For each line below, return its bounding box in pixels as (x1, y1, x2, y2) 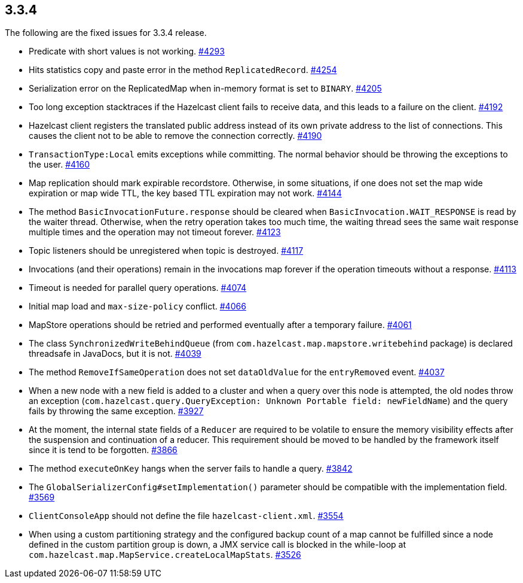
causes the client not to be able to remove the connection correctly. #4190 (29, 130, 322, 141)
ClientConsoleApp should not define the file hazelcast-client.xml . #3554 (29, 511, 344, 521)
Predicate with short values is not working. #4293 (29, 46, 225, 57)
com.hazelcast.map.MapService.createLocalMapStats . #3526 (29, 549, 301, 560)
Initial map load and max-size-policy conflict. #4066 (29, 301, 246, 312)
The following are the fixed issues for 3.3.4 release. (5, 28, 207, 38)
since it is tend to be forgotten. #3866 (29, 445, 178, 456)
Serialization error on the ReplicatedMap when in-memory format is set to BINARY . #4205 (29, 83, 382, 94)
